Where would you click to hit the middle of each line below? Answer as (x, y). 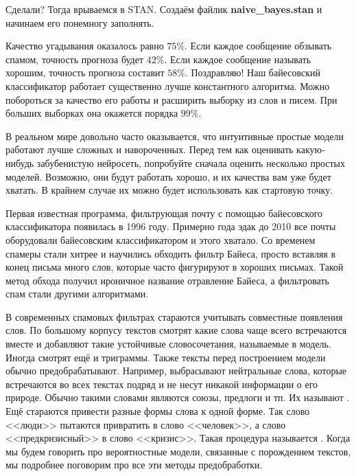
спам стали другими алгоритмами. (77, 294)
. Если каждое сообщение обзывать (258, 46)
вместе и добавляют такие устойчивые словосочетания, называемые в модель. (168, 344)
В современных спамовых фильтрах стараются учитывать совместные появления (174, 316)
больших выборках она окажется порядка (92, 113)
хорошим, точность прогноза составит (85, 72)
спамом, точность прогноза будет (75, 59)
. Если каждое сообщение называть (238, 59)
